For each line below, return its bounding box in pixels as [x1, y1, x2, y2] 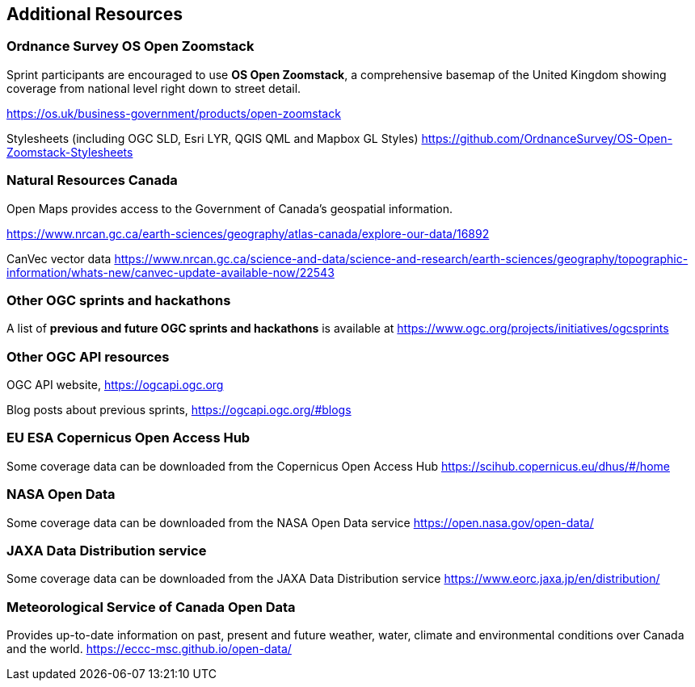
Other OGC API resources [6, 348, 170, 365]
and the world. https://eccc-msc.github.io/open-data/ [6, 642, 292, 656]
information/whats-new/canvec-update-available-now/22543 [6, 265, 335, 279]
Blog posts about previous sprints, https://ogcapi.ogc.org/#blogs [6, 403, 352, 417]
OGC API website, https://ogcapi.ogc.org [6, 378, 224, 392]
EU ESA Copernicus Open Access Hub [6, 429, 251, 446]
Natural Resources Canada [6, 172, 178, 189]
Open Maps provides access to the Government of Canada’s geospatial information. [6, 201, 453, 216]
